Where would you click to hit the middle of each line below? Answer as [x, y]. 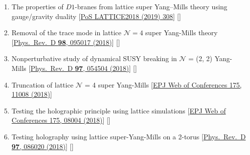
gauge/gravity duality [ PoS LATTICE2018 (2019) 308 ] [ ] [96, 16]
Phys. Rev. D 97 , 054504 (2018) [80, 68]
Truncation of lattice [42, 84]
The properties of [37, 6]
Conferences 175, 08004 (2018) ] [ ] [61, 120]
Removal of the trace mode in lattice [66, 33]
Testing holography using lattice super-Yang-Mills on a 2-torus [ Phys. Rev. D [129, 136]
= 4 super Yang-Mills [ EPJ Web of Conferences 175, [163, 84]
